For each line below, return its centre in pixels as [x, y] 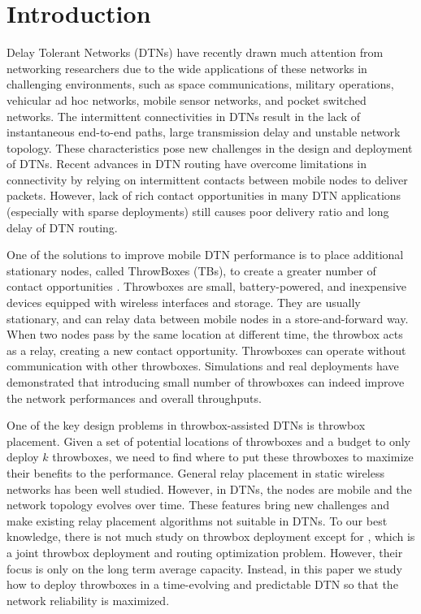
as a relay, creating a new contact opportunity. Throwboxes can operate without [206, 350]
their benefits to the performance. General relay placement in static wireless [195, 472]
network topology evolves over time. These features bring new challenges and [198, 505]
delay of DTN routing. [62, 227]
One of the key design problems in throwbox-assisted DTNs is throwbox [186, 425]
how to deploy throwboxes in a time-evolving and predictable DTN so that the [202, 584]
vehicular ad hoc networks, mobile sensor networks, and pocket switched [187, 99]
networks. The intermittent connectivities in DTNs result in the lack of [183, 116]
